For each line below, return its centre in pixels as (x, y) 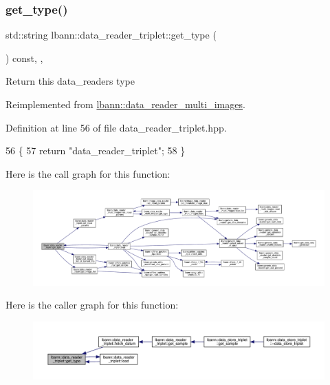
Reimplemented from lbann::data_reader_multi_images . (125, 104)
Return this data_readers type (70, 81)
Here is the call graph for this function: (88, 173)
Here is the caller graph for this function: (92, 305)
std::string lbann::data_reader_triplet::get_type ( (111, 35)
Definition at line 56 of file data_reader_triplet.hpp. (116, 127)
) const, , (24, 58)
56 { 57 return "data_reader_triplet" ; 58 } (96, 150)
